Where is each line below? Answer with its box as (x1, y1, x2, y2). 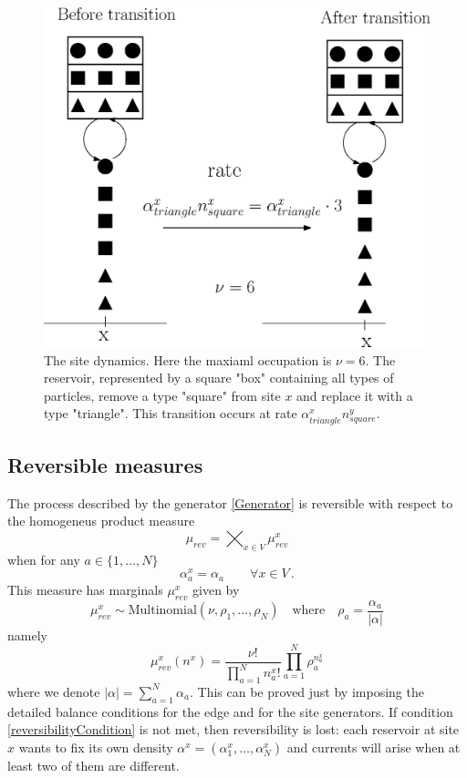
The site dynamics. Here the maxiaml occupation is (44, 350, 332, 369)
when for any (7, 549, 80, 568)
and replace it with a (296, 385, 413, 404)
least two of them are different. (7, 755, 180, 774)
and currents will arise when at (286, 737, 461, 756)
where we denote (7, 681, 100, 701)
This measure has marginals (7, 579, 163, 599)
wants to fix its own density (18, 737, 173, 756)
